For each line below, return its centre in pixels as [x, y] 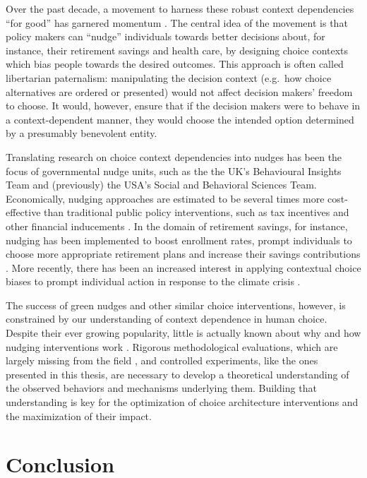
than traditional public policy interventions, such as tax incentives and [197, 212]
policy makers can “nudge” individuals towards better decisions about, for [166, 36]
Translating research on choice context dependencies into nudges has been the [174, 156]
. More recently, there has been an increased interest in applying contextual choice [183, 267]
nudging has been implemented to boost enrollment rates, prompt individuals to [179, 240]
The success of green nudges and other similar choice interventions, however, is [176, 305]
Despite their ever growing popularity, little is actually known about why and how [183, 333]
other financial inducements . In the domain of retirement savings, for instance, [177, 226]
